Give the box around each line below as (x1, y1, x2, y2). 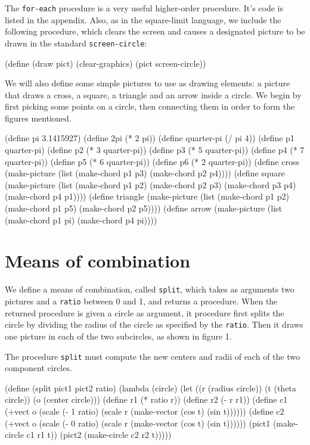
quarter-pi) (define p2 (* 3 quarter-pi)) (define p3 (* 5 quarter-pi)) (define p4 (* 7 (5, 144, 305, 156)
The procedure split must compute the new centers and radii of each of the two (5, 350, 300, 362)
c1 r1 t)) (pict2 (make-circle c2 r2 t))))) (26, 428, 172, 441)
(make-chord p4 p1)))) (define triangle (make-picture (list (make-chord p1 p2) (5, 190, 290, 203)
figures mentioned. (5, 111, 72, 124)
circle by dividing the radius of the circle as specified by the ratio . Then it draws (5, 318, 303, 331)
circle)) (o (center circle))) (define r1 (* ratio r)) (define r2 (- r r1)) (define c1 (5, 393, 288, 406)
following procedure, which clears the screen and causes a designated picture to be (5, 25, 305, 38)
